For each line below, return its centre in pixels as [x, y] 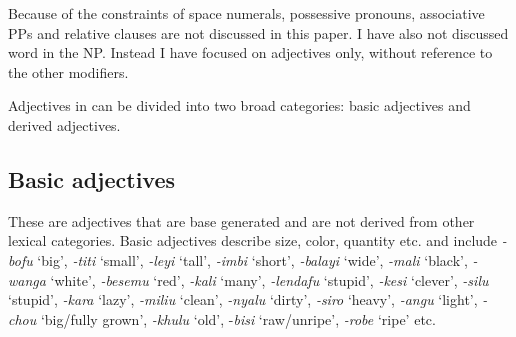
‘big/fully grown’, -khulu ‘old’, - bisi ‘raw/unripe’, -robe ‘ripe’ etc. [238, 318]
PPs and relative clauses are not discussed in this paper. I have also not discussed [258, 32]
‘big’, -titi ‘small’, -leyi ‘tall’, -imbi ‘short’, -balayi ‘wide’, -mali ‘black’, [252, 259]
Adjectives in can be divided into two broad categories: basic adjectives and [239, 105]
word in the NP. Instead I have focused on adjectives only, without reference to [250, 52]
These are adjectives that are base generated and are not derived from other [241, 220]
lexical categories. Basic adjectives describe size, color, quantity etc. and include [253, 240]
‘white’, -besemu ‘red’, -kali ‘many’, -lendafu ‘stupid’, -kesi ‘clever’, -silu [269, 279]
